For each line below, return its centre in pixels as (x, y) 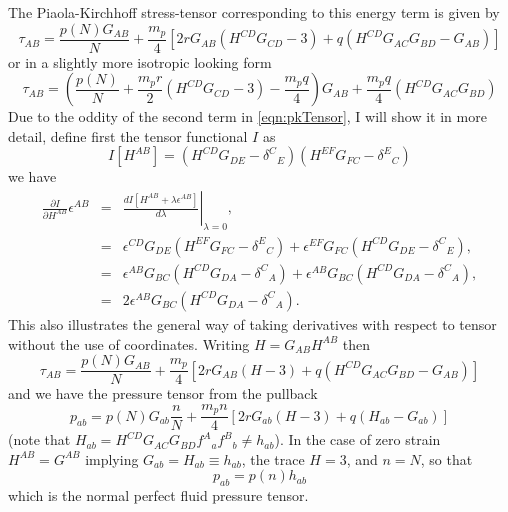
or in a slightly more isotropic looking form (140, 61)
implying (112, 458)
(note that (39, 439)
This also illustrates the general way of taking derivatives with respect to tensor (252, 323)
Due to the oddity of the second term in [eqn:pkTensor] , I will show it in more (247, 116)
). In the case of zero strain (357, 439)
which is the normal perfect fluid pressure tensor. (158, 495)
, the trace (273, 458)
